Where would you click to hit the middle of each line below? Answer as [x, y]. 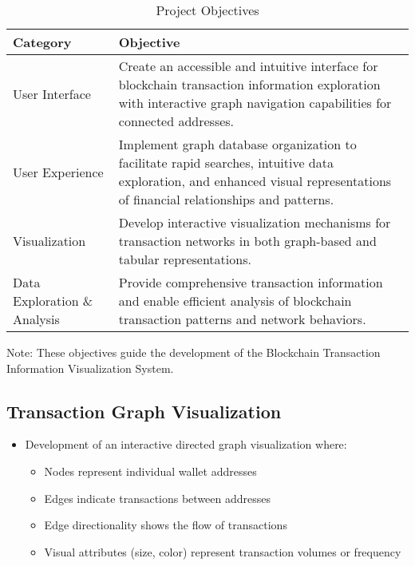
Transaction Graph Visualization [144, 411]
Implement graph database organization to [237, 144]
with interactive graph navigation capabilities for [255, 103]
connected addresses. [176, 121]
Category [42, 42]
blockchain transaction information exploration [249, 84]
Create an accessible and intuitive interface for [248, 66]
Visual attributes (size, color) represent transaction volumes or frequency [223, 551]
